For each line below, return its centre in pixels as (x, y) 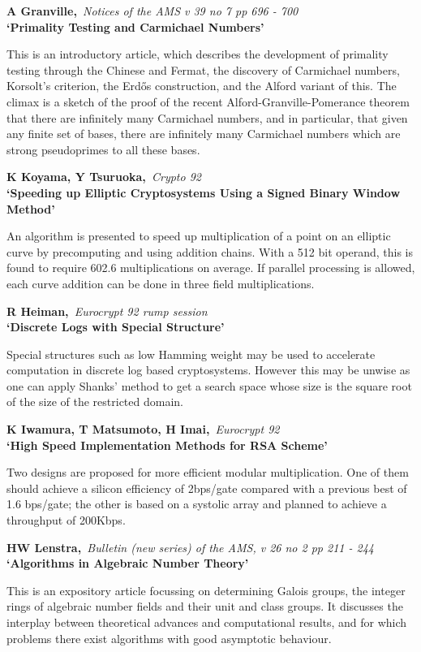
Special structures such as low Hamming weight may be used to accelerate (191, 354)
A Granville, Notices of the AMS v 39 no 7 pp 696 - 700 (153, 11)
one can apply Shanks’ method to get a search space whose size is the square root (209, 385)
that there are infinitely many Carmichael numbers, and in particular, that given (207, 117)
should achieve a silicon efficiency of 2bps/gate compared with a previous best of (207, 488)
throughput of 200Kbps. (66, 520)
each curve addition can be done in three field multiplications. (161, 283)
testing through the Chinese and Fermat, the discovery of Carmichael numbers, (203, 69)
